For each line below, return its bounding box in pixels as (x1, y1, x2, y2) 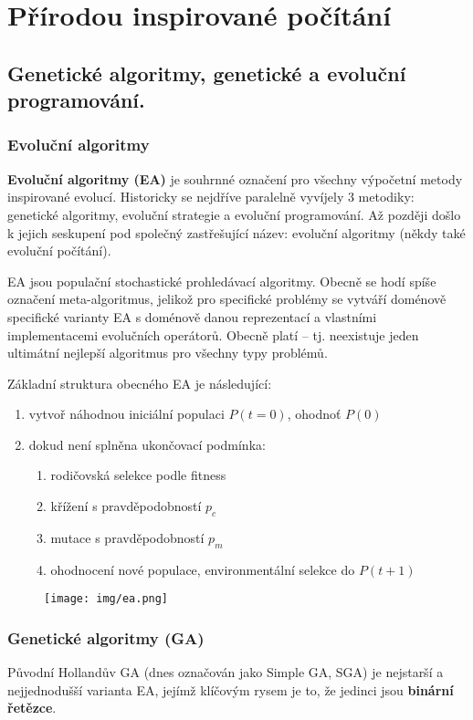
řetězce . (7, 698, 57, 717)
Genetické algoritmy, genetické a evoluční (7, 58, 406, 87)
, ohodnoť (287, 404, 342, 423)
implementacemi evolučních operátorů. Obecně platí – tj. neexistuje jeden (7, 325, 419, 344)
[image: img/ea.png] (44, 592, 169, 606)
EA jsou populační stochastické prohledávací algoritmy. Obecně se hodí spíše (7, 271, 436, 290)
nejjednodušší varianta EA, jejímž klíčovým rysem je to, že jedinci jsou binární (7, 680, 454, 699)
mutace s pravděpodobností (50, 527, 205, 547)
